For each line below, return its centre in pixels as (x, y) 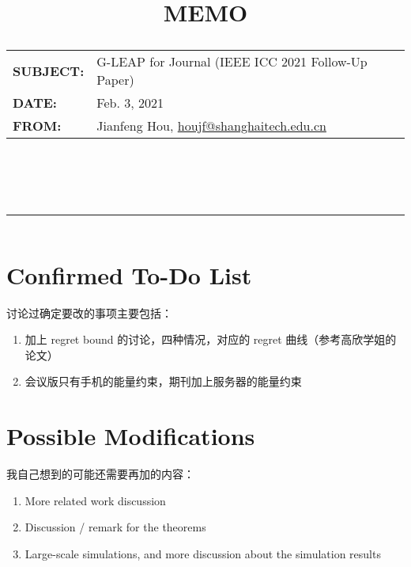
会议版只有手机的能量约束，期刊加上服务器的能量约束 (163, 381)
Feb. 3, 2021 (130, 103)
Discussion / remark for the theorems (115, 527)
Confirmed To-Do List (129, 274)
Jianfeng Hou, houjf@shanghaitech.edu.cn (211, 126)
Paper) (115, 80)
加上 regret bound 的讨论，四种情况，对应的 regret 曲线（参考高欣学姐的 (211, 339)
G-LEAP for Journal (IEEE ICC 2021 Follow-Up (232, 62)
